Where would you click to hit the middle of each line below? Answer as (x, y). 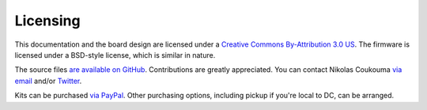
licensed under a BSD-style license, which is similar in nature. (115, 55)
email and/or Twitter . (48, 81)
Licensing (47, 21)
